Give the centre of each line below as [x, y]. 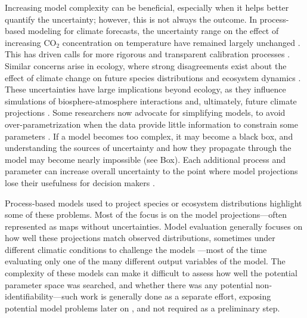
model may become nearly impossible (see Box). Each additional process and [145, 159]
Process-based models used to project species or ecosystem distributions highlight [153, 203]
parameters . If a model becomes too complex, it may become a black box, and [149, 136]
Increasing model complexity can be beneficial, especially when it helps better [147, 7]
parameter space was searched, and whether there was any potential [129, 284]
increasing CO [31, 42]
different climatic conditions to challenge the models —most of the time [136, 249]
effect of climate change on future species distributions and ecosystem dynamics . [153, 77]
